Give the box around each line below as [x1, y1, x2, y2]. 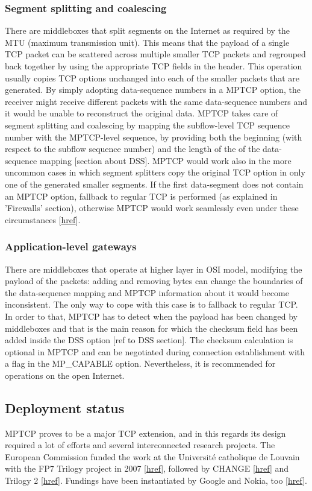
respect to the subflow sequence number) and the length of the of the [5, 142, 260, 155]
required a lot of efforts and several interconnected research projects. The [5, 439, 275, 451]
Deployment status [5, 398, 125, 417]
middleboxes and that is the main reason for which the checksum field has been [5, 322, 298, 334]
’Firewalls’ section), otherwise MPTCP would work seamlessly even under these [5, 201, 299, 214]
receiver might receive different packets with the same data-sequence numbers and [5, 95, 308, 107]
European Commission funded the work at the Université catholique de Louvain [5, 450, 300, 463]
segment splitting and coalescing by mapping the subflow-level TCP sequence [5, 118, 290, 131]
